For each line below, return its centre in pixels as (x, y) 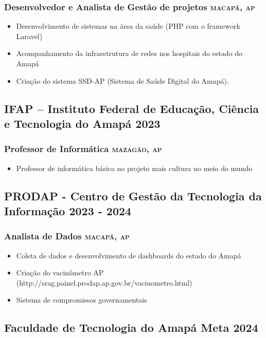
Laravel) (29, 36)
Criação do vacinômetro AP (60, 273)
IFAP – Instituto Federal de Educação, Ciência (132, 108)
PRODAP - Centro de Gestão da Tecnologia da (133, 195)
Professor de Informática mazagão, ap (83, 149)
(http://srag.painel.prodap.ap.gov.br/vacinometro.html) (104, 282)
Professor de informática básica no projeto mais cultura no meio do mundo (134, 168)
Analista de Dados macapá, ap (67, 236)
